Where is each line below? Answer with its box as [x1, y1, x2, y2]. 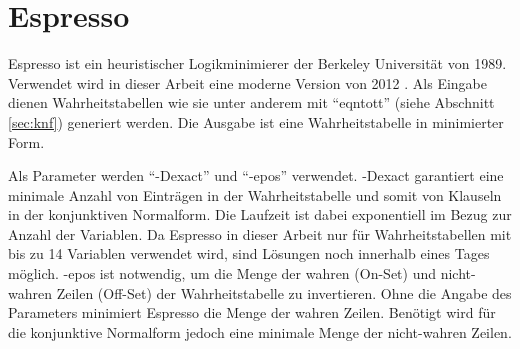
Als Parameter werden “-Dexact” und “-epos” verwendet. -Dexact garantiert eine [8, 165, 504, 186]
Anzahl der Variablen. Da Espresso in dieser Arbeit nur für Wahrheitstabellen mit [8, 223, 512, 244]
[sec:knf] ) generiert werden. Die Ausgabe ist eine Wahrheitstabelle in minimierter [8, 111, 504, 132]
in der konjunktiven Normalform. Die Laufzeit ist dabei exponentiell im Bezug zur [8, 204, 512, 225]
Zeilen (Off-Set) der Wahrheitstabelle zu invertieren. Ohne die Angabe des [56, 282, 512, 303]
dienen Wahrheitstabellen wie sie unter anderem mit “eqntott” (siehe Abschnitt [8, 92, 495, 113]
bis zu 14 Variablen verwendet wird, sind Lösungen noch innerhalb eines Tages [8, 243, 490, 264]
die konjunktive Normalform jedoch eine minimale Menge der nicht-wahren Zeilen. [8, 321, 512, 342]
